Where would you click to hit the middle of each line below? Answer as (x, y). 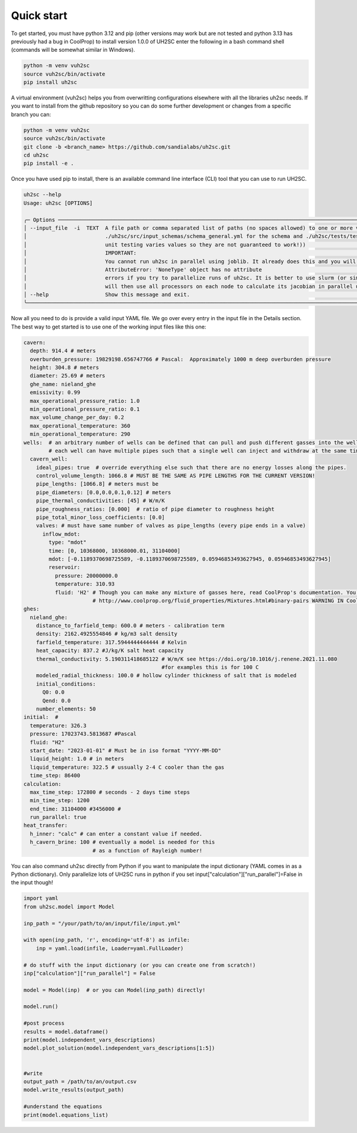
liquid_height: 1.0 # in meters (77, 759)
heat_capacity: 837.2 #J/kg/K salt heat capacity (110, 651)
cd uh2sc (36, 155)
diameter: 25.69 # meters (68, 376)
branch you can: (31, 114)
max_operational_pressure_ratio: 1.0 (85, 401)
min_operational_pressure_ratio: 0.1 (85, 409)
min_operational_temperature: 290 (80, 434)
